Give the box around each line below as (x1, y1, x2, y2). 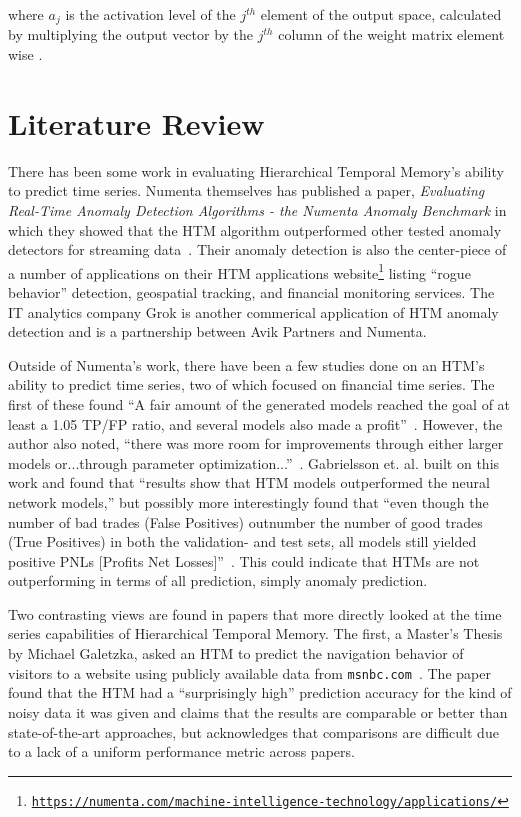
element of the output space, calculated (260, 4, 502, 24)
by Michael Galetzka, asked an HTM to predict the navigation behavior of (8, 643, 464, 664)
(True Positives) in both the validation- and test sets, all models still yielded (8, 531, 477, 552)
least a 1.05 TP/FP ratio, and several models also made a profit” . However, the (8, 413, 503, 434)
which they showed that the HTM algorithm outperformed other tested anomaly (8, 219, 502, 240)
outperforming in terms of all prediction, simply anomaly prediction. (8, 570, 428, 591)
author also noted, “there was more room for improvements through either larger (8, 433, 504, 454)
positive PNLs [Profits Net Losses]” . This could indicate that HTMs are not (8, 550, 480, 571)
